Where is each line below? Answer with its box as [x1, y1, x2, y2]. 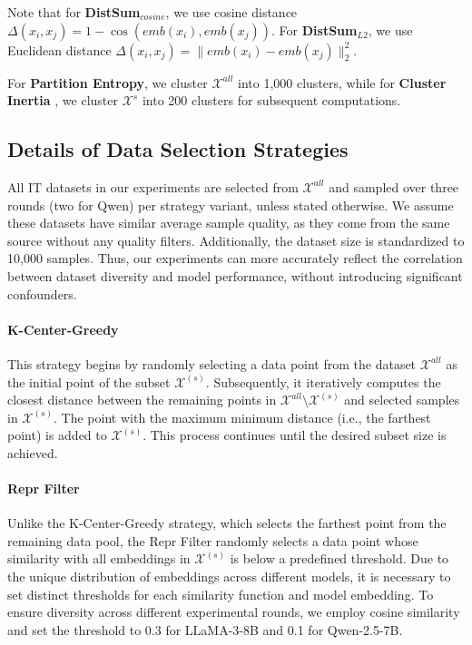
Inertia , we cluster [7, 91, 119, 110]
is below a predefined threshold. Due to [230, 549, 449, 568]
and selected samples [344, 390, 460, 409]
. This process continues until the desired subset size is [143, 425, 447, 445]
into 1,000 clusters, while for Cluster [238, 73, 447, 92]
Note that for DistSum [7, 3, 141, 21]
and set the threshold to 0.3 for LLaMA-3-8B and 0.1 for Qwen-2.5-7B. [7, 620, 403, 639]
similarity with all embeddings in [7, 549, 191, 568]
